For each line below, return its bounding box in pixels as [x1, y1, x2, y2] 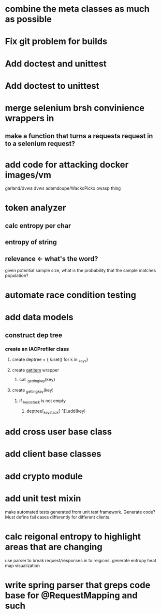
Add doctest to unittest [5, 80, 100, 91]
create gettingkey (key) [12, 387, 54, 394]
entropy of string [5, 238, 57, 246]
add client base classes [5, 449, 102, 459]
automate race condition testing [5, 290, 136, 301]
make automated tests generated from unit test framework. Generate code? [5, 509, 156, 515]
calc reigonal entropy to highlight [5, 531, 141, 542]
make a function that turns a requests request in [5, 132, 153, 140]
